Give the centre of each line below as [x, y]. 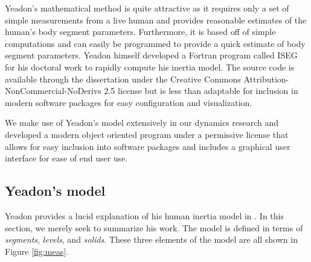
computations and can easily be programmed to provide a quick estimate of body [155, 43]
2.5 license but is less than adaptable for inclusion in [201, 91]
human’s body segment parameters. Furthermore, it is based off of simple [140, 32]
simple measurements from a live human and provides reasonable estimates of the [156, 20]
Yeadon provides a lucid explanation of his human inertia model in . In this [144, 215]
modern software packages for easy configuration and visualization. [129, 102]
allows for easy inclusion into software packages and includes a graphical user [148, 146]
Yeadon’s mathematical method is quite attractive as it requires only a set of [147, 8]
